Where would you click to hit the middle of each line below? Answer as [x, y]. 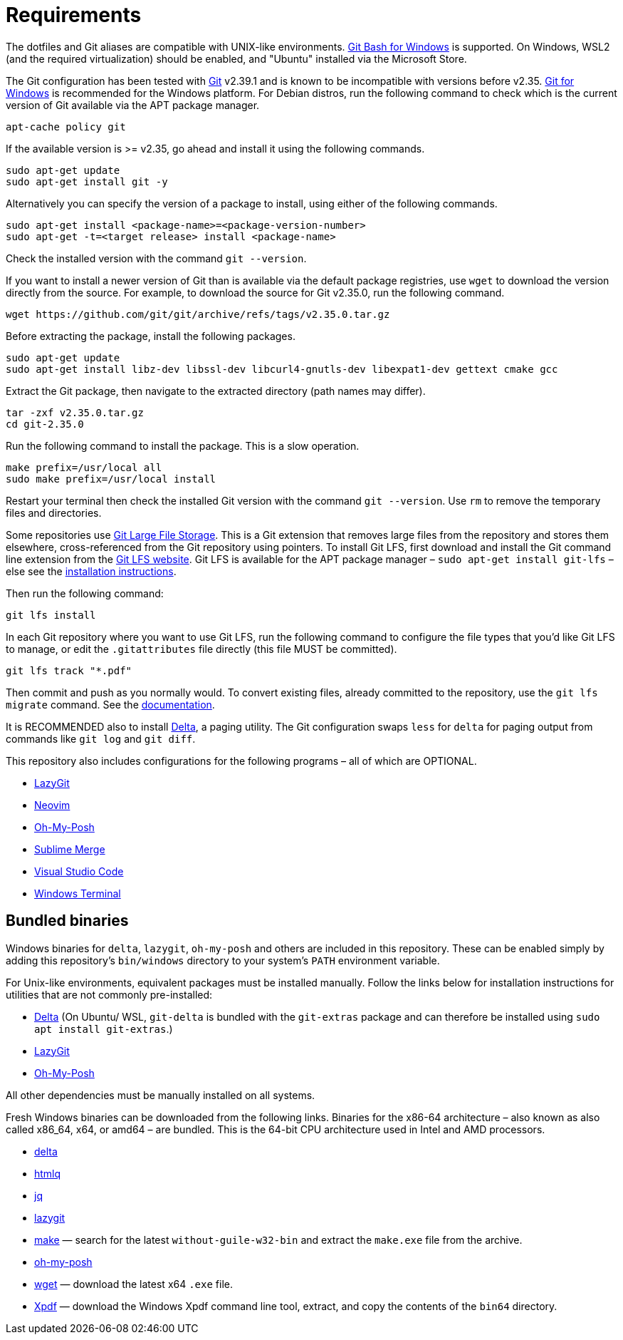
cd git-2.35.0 [45, 424]
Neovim [52, 805]
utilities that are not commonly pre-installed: [109, 994]
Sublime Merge [70, 849]
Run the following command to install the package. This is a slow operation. [183, 445]
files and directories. [54, 512]
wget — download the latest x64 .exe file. [134, 1284]
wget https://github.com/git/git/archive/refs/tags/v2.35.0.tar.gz [198, 314]
